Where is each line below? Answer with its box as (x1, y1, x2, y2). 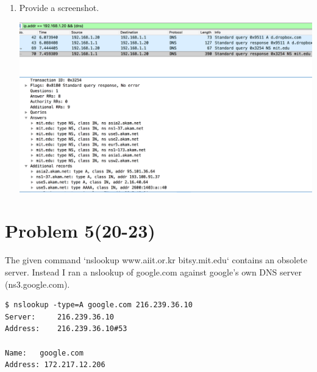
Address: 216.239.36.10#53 (5, 324, 127, 334)
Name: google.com (5, 348, 84, 357)
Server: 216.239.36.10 (5, 312, 114, 321)
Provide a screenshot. (19, 1, 99, 13)
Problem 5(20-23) (5, 218, 155, 243)
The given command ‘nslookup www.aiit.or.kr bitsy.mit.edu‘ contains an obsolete (5, 253, 307, 266)
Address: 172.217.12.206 (5, 360, 105, 370)
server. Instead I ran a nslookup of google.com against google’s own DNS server (5, 265, 302, 278)
